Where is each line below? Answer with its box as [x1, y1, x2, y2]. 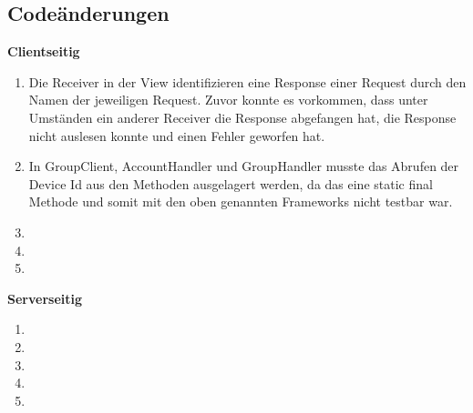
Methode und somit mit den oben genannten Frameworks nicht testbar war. [28, 192, 453, 211]
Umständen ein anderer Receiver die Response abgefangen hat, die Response [28, 107, 457, 126]
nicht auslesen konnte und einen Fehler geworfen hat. [28, 126, 325, 145]
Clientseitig [7, 42, 80, 61]
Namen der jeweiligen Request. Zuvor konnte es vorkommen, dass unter [28, 90, 428, 109]
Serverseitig [7, 288, 82, 307]
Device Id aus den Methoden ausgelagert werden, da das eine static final [28, 174, 433, 193]
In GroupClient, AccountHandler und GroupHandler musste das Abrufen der [28, 156, 459, 176]
